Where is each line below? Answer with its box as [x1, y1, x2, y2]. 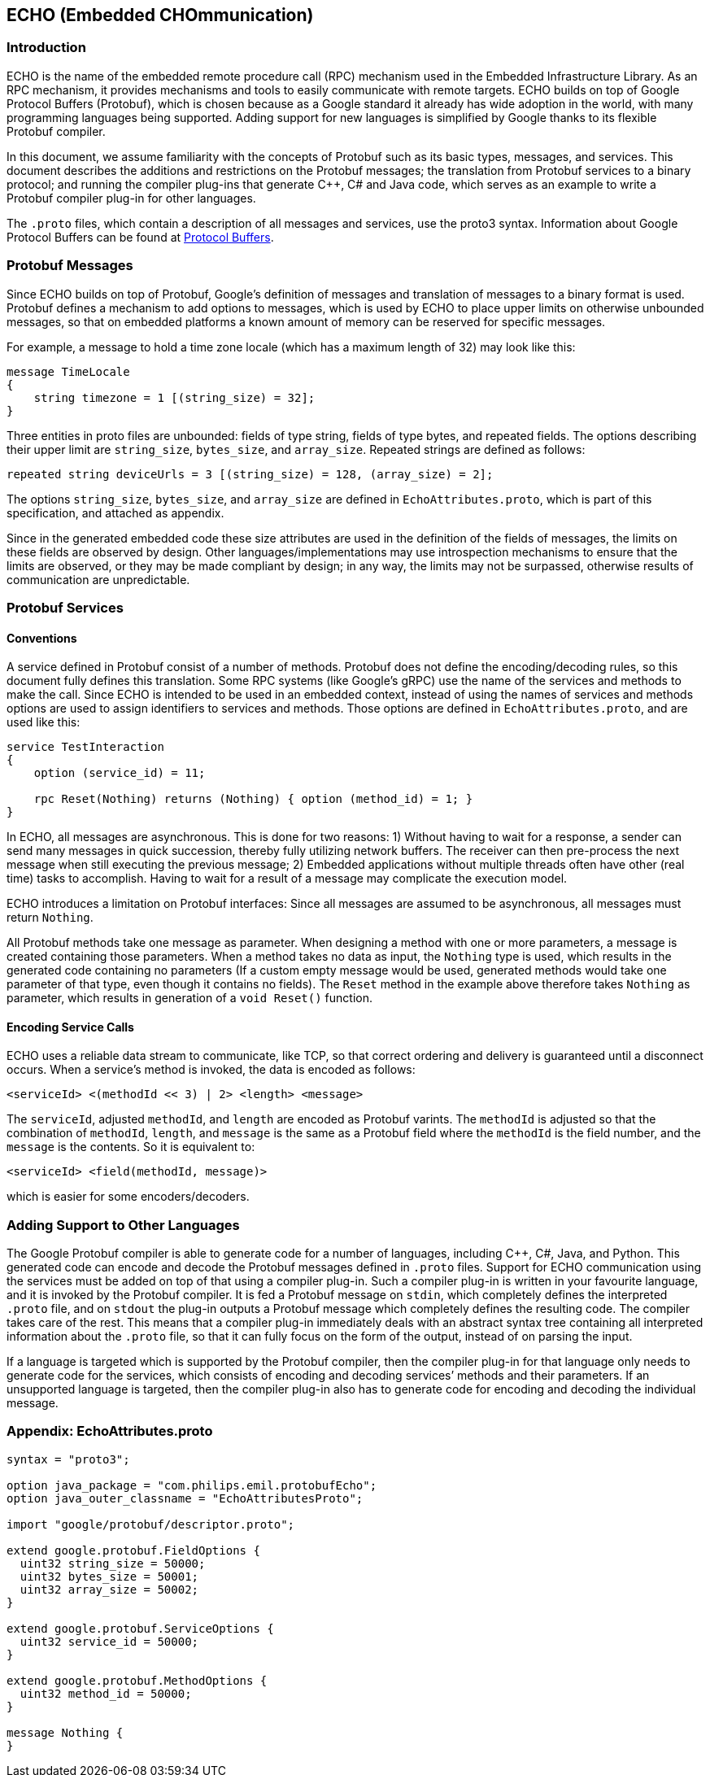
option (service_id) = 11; [33, 766, 206, 780]
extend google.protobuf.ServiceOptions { [7, 1621, 274, 1635]
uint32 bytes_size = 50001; [20, 1569, 199, 1583]
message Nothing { [7, 1725, 124, 1739]
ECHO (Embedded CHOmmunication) [7, 5, 314, 25]
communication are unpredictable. [7, 572, 190, 587]
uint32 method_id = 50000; [20, 1686, 192, 1700]
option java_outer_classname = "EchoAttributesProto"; [7, 1491, 364, 1505]
